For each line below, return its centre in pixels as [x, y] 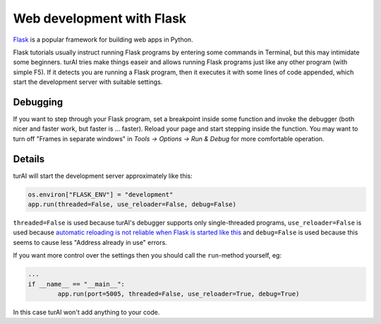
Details [29, 159]
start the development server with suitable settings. [88, 82]
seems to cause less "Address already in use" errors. [90, 242]
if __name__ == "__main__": [76, 284]
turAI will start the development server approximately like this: [103, 176]
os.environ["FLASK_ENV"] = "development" [101, 194]
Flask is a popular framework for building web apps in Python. [103, 40]
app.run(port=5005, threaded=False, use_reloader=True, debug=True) [179, 294]
